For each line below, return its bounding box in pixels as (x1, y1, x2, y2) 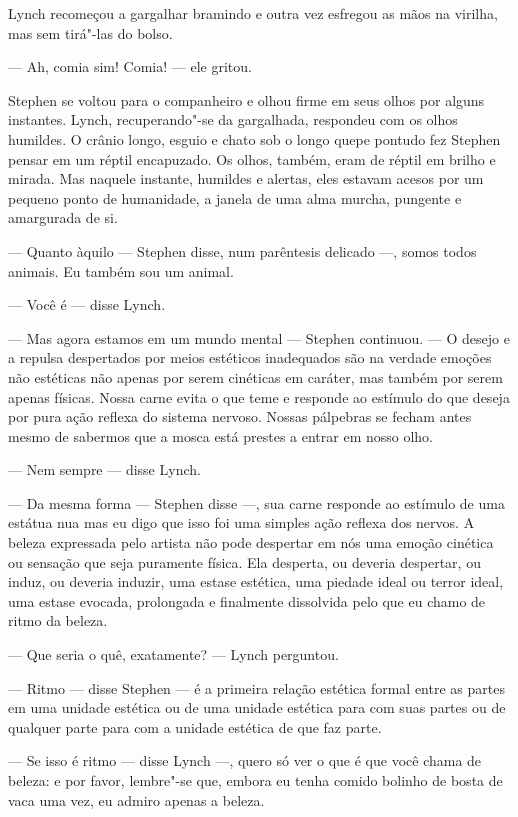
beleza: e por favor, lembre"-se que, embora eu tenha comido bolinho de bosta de (8, 770, 503, 790)
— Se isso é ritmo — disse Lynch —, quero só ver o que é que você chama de (8, 750, 482, 771)
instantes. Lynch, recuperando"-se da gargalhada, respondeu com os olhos (8, 109, 458, 130)
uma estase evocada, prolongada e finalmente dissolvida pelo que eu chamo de (8, 590, 486, 611)
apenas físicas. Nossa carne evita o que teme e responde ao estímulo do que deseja (8, 386, 510, 407)
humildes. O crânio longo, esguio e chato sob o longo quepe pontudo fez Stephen (8, 128, 501, 149)
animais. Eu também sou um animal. (8, 260, 234, 281)
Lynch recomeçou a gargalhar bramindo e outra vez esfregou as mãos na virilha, (8, 3, 498, 23)
